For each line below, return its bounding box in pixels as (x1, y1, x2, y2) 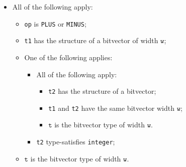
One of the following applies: (24, 52, 113, 62)
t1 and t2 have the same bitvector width (48, 102, 175, 113)
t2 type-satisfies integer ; (36, 136, 115, 146)
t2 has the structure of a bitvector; (48, 86, 156, 96)
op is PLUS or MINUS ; (24, 18, 86, 29)
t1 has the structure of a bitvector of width (24, 35, 158, 46)
